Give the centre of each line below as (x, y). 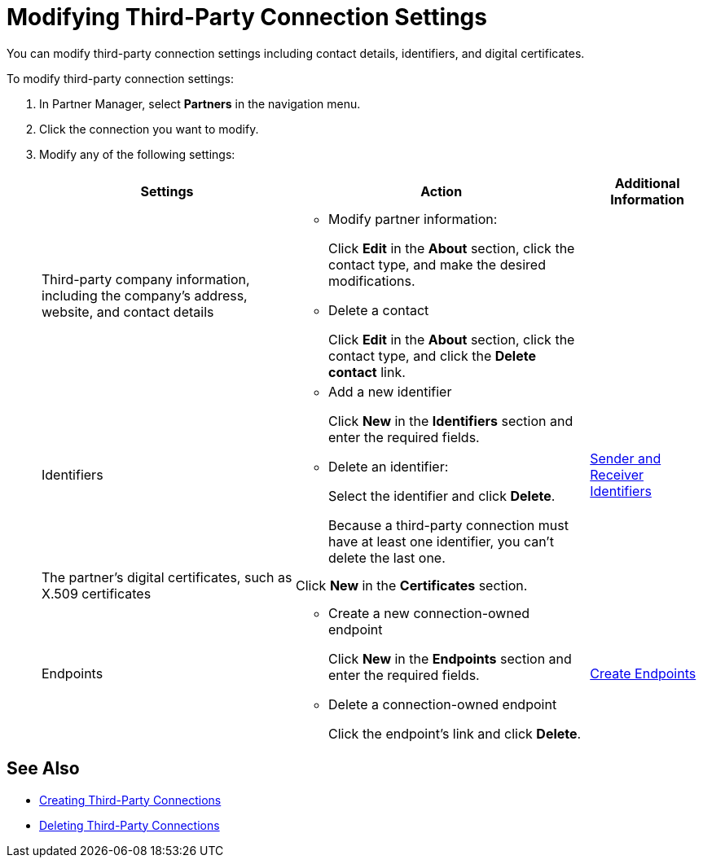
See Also (43, 769)
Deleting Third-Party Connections (130, 825)
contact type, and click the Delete (432, 355)
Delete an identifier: (389, 466)
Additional (647, 183)
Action (442, 191)
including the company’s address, (145, 295)
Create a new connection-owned (429, 613)
